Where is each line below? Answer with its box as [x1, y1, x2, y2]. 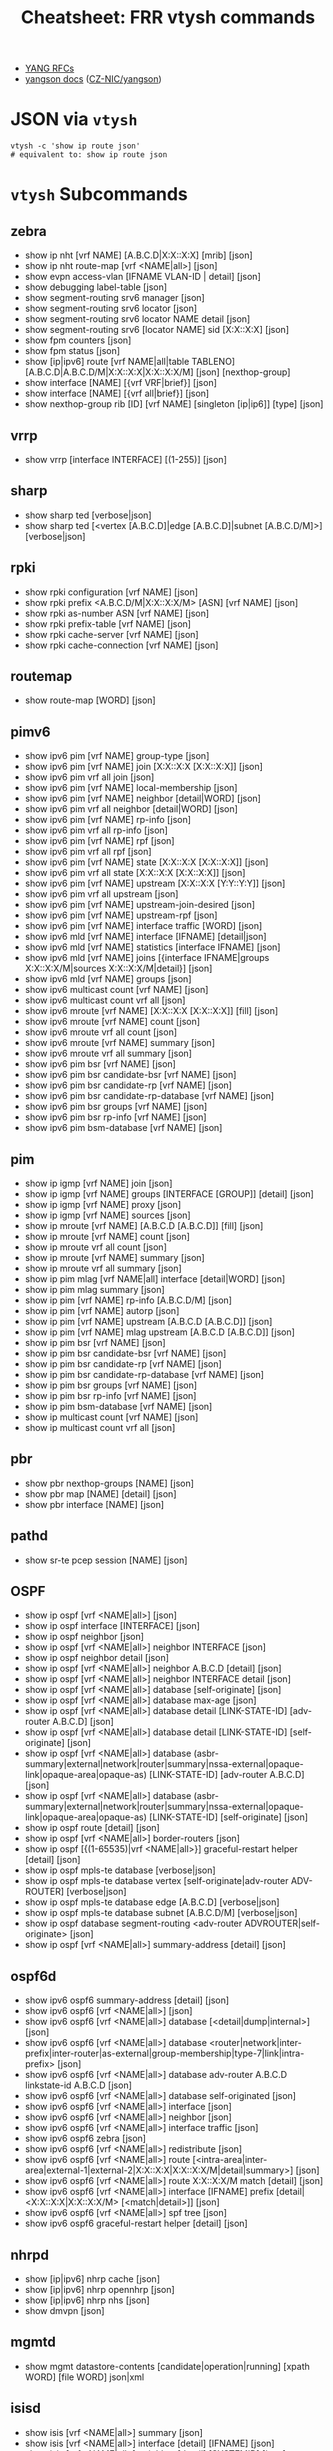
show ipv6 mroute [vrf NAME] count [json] [24, 1016, 201, 1028]
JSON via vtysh [10, 108, 138, 131]
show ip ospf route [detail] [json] [24, 1822, 160, 1834]
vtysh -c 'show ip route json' [10, 141, 141, 151]
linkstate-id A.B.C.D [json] [24, 2079, 133, 2091]
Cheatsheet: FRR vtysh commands [20, 6, 316, 29]
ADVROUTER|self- [244, 1917, 320, 1930]
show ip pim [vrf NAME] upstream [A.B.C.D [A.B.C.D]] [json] [24, 1316, 273, 1327]
